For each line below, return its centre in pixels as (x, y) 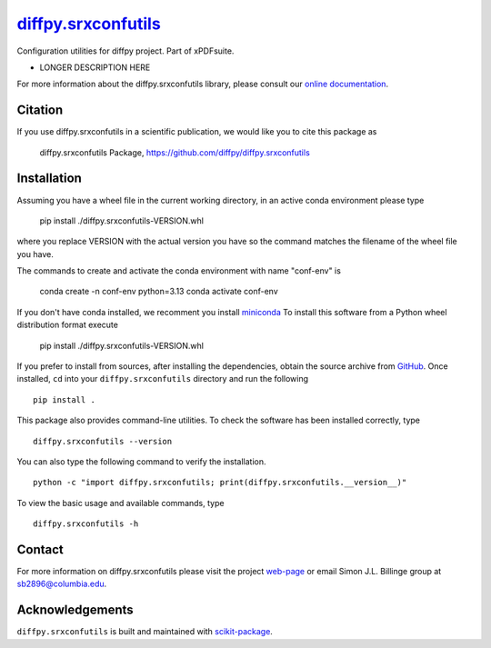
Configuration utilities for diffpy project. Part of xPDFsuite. (125, 51)
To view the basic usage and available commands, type (120, 503)
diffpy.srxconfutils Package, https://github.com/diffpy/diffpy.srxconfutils (175, 152)
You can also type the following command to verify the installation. (142, 462)
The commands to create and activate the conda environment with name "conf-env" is (179, 271)
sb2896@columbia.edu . (62, 584)
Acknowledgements (75, 610)
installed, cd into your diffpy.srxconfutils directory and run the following (163, 379)
